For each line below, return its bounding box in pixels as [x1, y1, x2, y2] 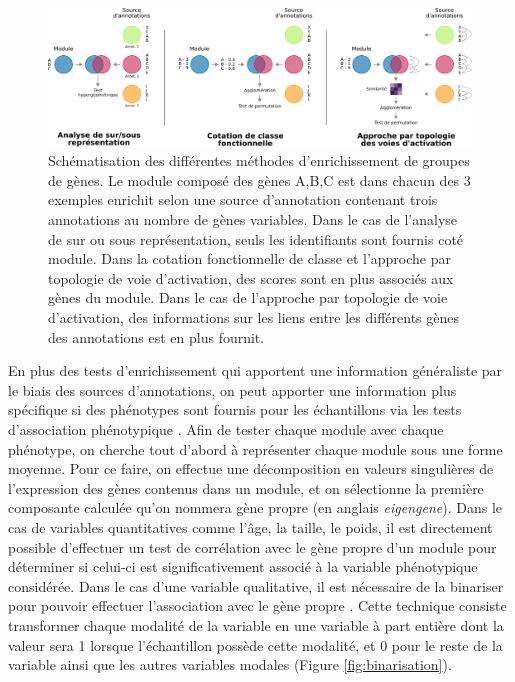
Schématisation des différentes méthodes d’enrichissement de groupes [48, 150, 470, 171]
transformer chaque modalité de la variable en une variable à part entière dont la [8, 614, 504, 635]
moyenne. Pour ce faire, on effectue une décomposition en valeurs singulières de [8, 458, 494, 479]
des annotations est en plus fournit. [48, 326, 265, 347]
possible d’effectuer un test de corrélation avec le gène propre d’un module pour [8, 536, 497, 557]
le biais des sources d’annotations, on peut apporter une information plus [8, 379, 457, 400]
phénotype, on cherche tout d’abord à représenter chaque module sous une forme [8, 438, 503, 459]
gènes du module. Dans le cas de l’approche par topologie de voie [48, 287, 448, 308]
